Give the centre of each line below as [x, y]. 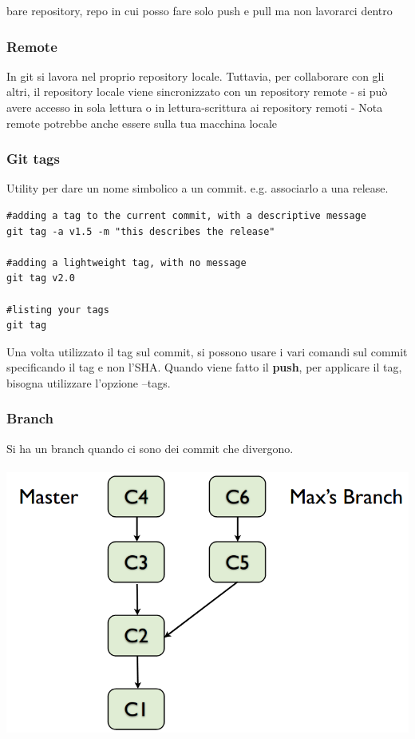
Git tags [33, 159]
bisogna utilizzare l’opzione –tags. [89, 382]
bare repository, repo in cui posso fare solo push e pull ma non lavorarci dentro [200, 10]
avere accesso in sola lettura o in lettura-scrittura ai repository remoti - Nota [195, 107]
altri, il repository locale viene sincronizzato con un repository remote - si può [197, 91]
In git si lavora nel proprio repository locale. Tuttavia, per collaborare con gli [196, 75]
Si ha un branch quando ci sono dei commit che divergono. [150, 448]
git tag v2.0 [41, 278]
